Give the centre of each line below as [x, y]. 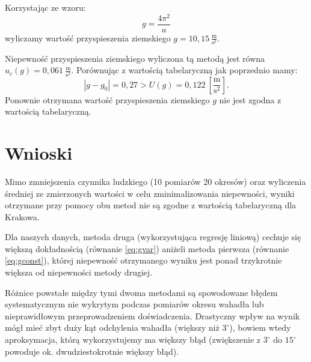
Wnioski [39, 152]
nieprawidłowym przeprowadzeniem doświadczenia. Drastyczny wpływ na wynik [152, 315]
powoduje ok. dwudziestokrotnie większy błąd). [92, 351]
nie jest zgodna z [250, 99]
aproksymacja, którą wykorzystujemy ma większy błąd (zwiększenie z [133, 339]
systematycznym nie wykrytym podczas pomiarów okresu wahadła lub [134, 304]
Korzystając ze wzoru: [45, 7]
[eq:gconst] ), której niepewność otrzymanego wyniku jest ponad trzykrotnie [143, 260]
